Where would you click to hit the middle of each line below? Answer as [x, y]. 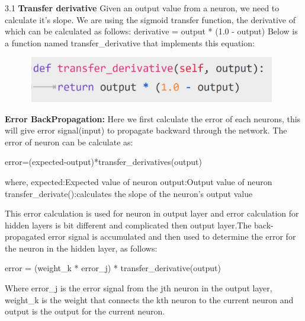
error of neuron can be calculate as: [69, 142]
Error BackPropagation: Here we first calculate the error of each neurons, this [153, 118]
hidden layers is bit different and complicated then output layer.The [128, 225]
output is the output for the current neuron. [85, 311]
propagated [25, 236]
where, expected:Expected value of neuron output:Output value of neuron [139, 181]
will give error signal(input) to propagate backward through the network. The [146, 130]
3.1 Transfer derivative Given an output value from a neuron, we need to [142, 8]
